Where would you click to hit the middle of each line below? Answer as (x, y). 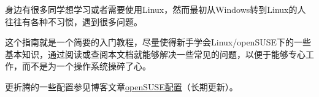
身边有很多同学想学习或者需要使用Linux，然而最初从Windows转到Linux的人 (156, 9)
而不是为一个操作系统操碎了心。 (86, 66)
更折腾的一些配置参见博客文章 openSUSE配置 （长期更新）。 (121, 86)
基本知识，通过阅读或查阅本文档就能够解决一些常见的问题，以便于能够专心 (155, 54)
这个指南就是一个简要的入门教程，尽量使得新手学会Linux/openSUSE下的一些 (158, 42)
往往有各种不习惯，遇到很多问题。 (74, 21)
